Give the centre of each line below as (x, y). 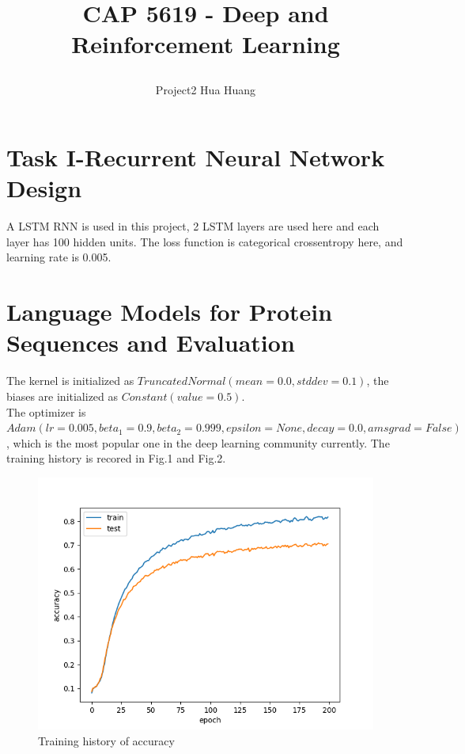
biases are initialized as (62, 396)
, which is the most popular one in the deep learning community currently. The (198, 442)
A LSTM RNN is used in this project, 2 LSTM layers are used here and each (193, 226)
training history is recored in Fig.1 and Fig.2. (116, 458)
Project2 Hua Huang (206, 89)
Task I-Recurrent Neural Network (196, 157)
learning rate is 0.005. (59, 257)
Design (44, 188)
